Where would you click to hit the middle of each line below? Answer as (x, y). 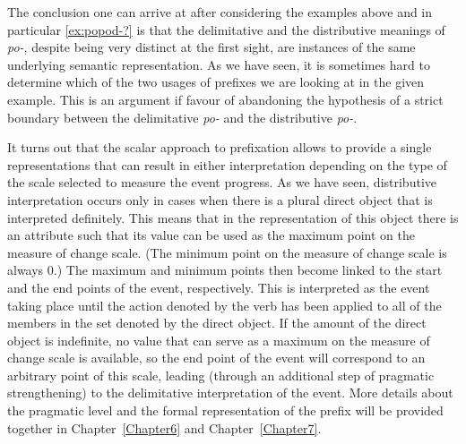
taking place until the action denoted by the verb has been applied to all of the (224, 305)
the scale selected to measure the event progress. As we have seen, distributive (222, 182)
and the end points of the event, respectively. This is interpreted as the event (219, 287)
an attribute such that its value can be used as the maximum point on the (211, 235)
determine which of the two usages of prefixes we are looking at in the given (216, 82)
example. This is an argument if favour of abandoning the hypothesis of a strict (225, 99)
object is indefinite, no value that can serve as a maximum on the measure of (219, 340)
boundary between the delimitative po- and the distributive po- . (182, 117)
